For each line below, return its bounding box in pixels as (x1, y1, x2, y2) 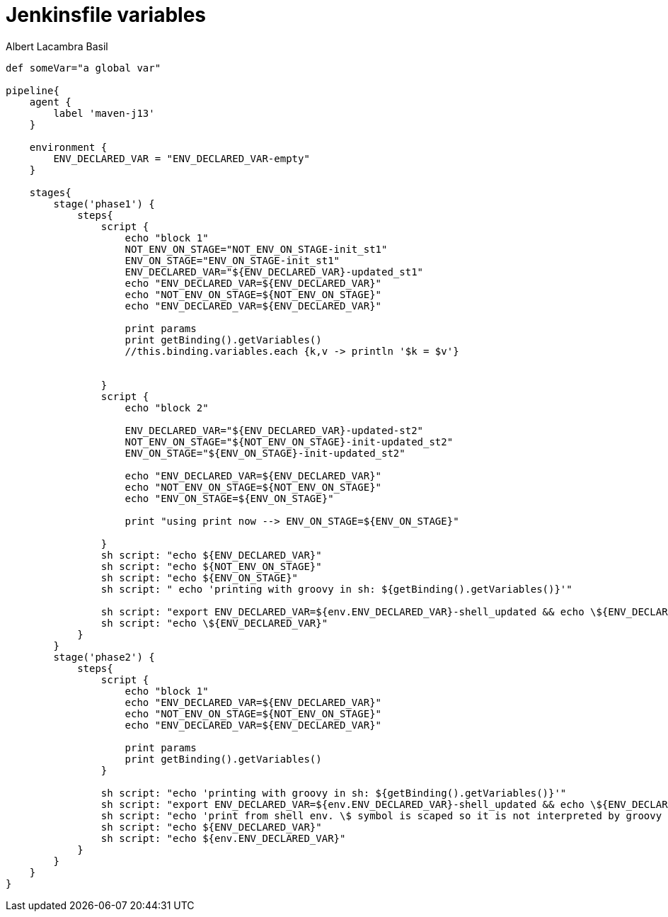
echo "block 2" (125, 401, 209, 414)
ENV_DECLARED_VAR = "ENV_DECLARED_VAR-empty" (53, 152, 310, 164)
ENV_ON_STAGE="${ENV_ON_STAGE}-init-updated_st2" (125, 447, 405, 459)
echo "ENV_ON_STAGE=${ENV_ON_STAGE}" (125, 492, 334, 504)
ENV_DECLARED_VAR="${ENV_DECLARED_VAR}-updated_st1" (125, 266, 424, 278)
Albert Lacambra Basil (6, 40, 108, 52)
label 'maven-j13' (53, 107, 155, 119)
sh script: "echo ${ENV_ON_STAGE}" (100, 571, 299, 583)
